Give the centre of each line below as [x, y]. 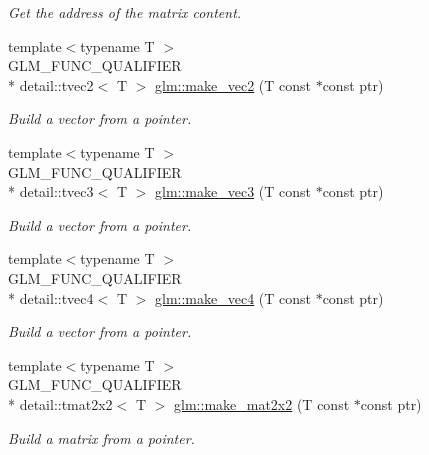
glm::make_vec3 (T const [232, 191]
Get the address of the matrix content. [125, 12]
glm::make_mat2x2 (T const [262, 403]
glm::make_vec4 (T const [232, 297]
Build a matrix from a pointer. [101, 437]
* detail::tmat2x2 [60, 403]
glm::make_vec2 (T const [232, 84]
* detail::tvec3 [51, 191]
